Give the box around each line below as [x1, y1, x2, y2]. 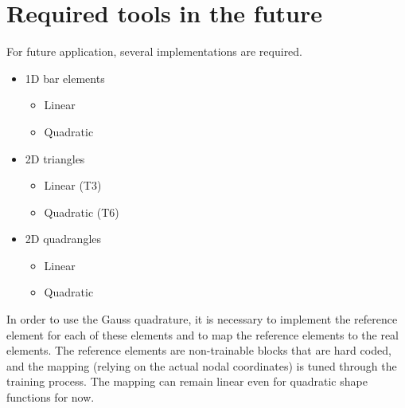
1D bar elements [25, 69, 105, 86]
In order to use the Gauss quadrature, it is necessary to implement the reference [6, 311, 398, 328]
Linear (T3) [44, 177, 102, 194]
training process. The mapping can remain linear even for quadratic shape [6, 373, 368, 390]
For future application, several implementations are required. [6, 43, 303, 60]
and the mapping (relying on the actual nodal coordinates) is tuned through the [6, 357, 397, 374]
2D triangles [25, 150, 85, 167]
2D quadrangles [25, 230, 102, 247]
